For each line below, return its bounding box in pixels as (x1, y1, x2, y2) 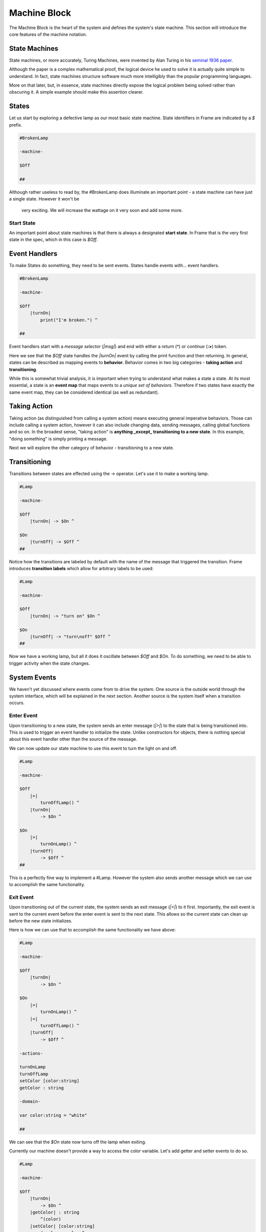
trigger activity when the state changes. (9, 660, 90, 666)
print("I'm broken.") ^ (40, 317, 98, 323)
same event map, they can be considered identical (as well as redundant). (9, 389, 160, 395)
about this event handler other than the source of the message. (9, 736, 137, 742)
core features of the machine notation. (9, 31, 87, 37)
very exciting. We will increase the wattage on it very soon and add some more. (21, 207, 183, 213)
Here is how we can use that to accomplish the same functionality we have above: (9, 927, 176, 933)
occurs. (9, 700, 25, 706)
